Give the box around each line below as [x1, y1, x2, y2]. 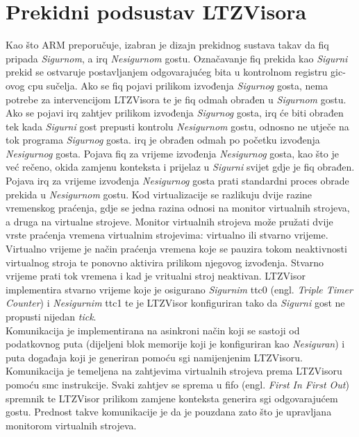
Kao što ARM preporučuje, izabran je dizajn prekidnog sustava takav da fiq [6, 37, 329, 52]
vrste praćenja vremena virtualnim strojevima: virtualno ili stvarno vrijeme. [6, 228, 328, 242]
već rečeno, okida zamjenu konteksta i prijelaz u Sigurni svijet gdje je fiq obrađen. [6, 160, 355, 174]
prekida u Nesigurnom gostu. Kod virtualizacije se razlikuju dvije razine [6, 187, 312, 201]
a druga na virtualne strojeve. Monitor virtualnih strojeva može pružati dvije [6, 214, 333, 228]
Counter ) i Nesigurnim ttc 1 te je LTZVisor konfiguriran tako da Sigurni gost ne [6, 295, 345, 310]
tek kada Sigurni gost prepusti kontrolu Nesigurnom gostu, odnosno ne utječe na [6, 119, 349, 133]
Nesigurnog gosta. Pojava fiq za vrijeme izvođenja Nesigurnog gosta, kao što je [6, 146, 339, 160]
